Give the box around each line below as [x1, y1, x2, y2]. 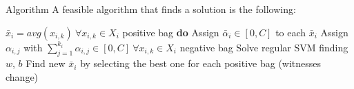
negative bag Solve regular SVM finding [179, 40, 348, 54]
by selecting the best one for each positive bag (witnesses [80, 56, 322, 71]
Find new [26, 56, 66, 71]
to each [275, 25, 306, 39]
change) [6, 69, 39, 84]
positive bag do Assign [122, 25, 219, 39]
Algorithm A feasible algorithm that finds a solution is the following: [6, 2, 296, 16]
